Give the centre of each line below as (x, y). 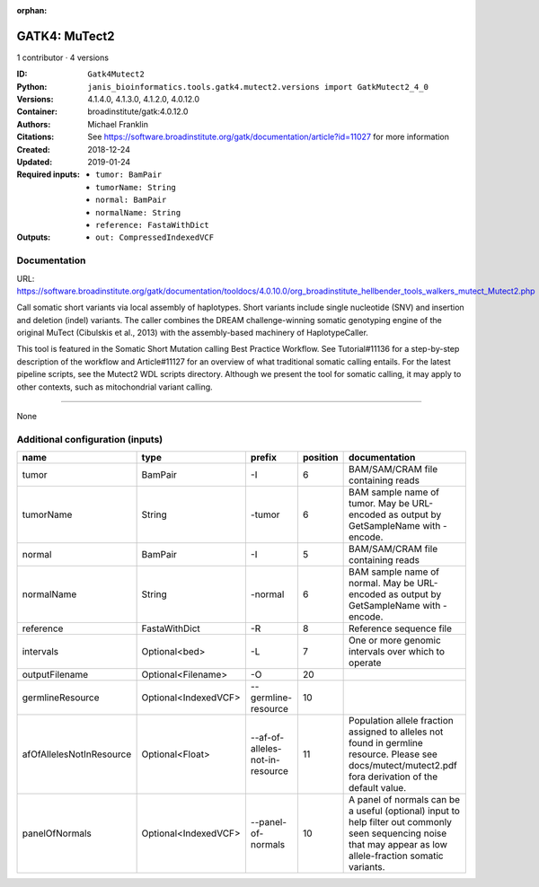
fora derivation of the (393, 777)
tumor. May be (380, 504)
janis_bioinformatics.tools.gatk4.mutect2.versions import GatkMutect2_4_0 (258, 87)
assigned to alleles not (396, 732)
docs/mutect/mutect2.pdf (403, 766)
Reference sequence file (401, 628)
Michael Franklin (118, 124)
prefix (264, 458)
